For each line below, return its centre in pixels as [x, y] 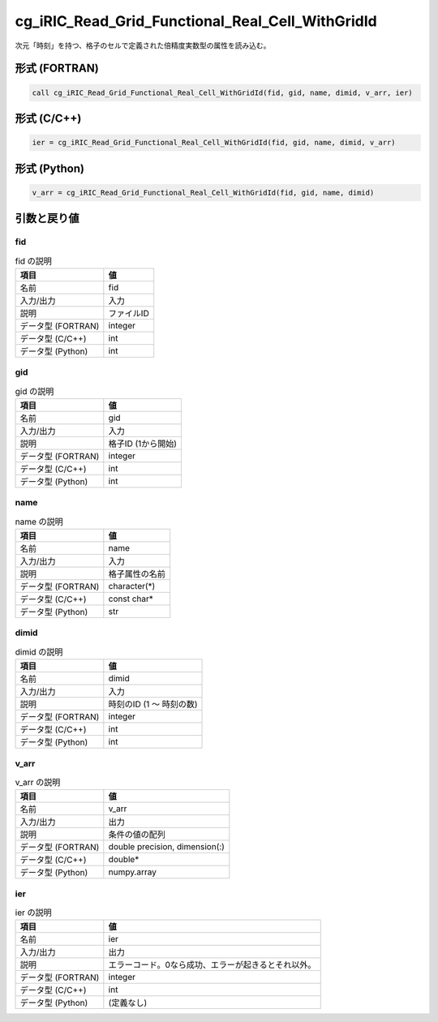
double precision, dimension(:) [166, 847]
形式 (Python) [50, 168]
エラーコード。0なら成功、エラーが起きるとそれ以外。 [212, 965]
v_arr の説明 [38, 783]
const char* [131, 599]
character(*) [132, 586]
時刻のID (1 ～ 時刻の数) [153, 704]
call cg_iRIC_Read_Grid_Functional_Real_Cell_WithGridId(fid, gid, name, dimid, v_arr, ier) [222, 92]
